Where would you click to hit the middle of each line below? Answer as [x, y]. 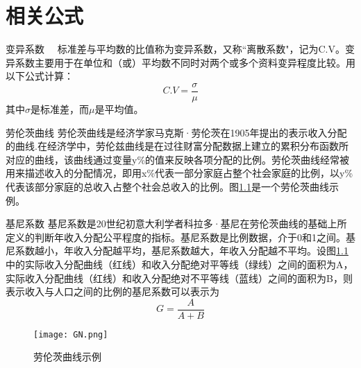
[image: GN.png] [71, 334]
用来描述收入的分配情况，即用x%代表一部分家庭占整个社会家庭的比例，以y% [179, 173]
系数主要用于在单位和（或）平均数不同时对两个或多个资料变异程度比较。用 [185, 62]
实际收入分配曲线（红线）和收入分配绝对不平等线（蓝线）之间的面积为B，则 [179, 278]
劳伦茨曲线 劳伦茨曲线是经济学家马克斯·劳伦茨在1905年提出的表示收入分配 [176, 132]
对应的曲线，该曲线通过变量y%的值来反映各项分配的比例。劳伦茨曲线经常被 [178, 159]
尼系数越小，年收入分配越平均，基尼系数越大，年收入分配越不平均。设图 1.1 [177, 251]
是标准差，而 [60, 108]
